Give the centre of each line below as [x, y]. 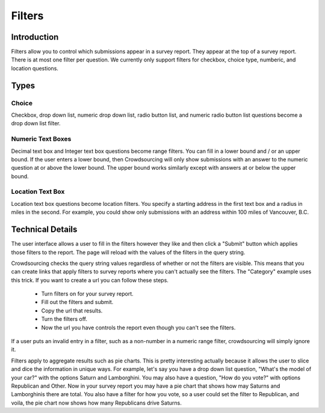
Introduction [35, 37]
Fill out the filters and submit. [77, 302]
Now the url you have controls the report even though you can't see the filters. [138, 328]
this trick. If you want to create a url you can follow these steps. [90, 280]
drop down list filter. [36, 123]
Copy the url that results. [72, 311]
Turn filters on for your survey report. [87, 294]
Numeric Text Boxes [41, 139]
